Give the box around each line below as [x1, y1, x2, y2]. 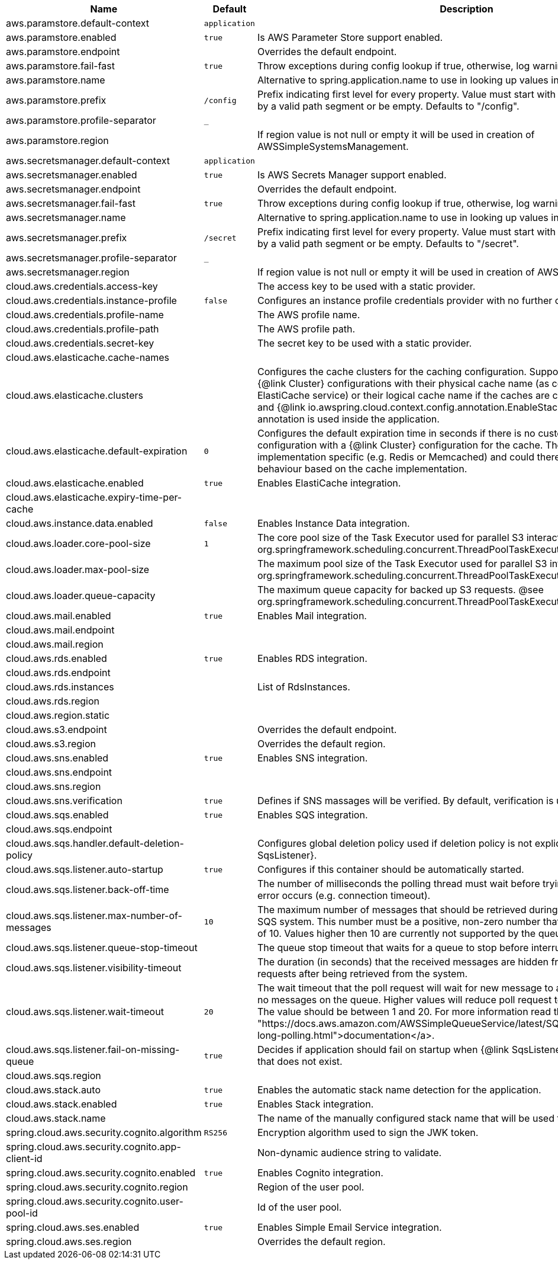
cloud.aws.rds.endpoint [6, 667, 111, 679]
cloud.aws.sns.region [6, 780, 101, 792]
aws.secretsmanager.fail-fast [6, 197, 136, 209]
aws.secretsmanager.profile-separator [6, 252, 177, 264]
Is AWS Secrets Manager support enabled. [257, 169, 447, 181]
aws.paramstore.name [6, 74, 105, 86]
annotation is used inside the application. [257, 413, 440, 425]
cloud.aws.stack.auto [6, 1084, 101, 1096]
